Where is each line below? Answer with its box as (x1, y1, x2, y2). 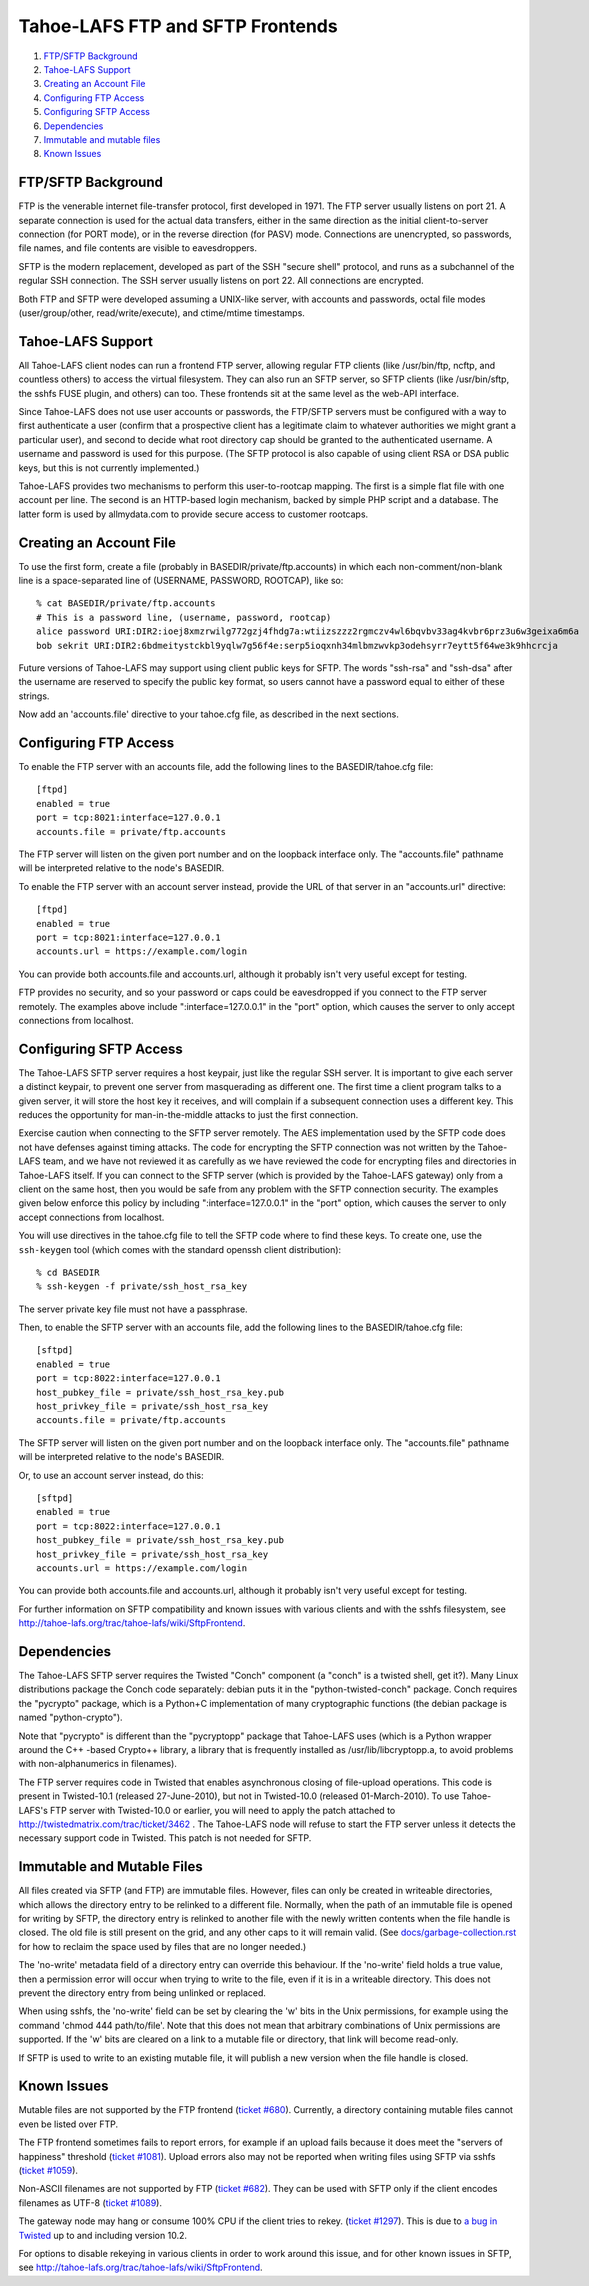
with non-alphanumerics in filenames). (18, 1758, 177, 1770)
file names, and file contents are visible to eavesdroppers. (18, 242, 257, 254)
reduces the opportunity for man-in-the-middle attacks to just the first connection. (18, 1109, 359, 1120)
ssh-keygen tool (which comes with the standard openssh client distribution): (18, 1243, 342, 1255)
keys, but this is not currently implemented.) (18, 461, 200, 474)
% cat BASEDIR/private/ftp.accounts (36, 598, 216, 609)
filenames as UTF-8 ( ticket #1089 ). (18, 2196, 162, 2209)
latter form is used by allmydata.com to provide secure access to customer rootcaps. (18, 508, 369, 520)
